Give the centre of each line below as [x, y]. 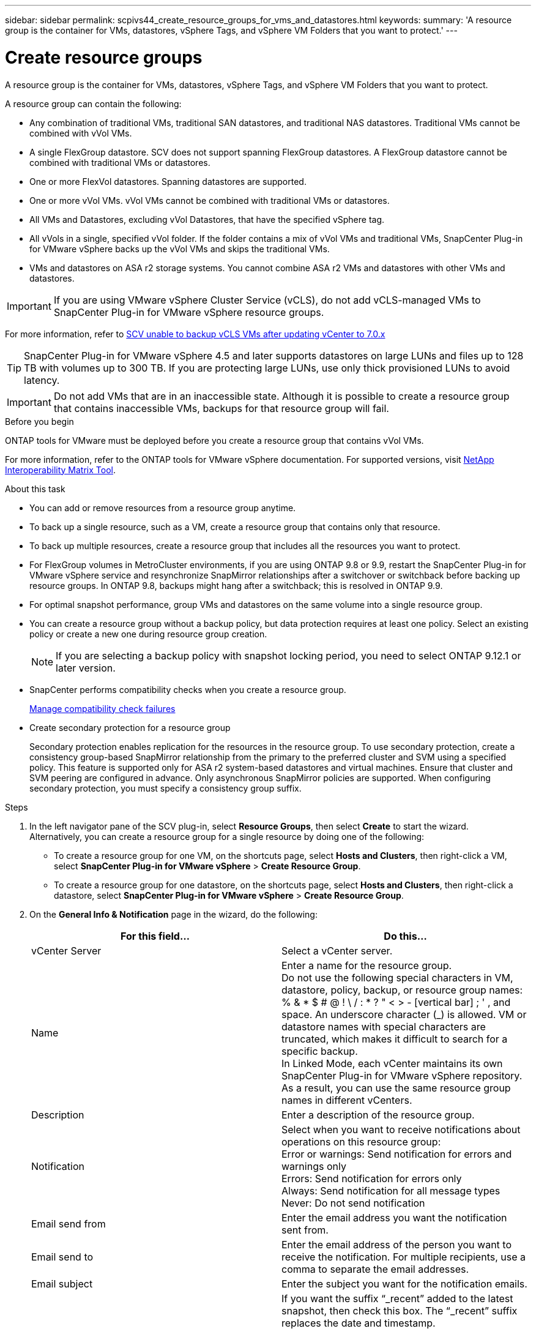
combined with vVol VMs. [81, 133]
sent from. [305, 1230]
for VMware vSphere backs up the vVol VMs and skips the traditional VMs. [180, 249]
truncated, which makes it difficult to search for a [395, 1039]
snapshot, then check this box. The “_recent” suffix [400, 1310]
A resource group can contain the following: [93, 103]
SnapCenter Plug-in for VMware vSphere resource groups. [189, 312]
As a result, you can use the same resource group [396, 1088]
